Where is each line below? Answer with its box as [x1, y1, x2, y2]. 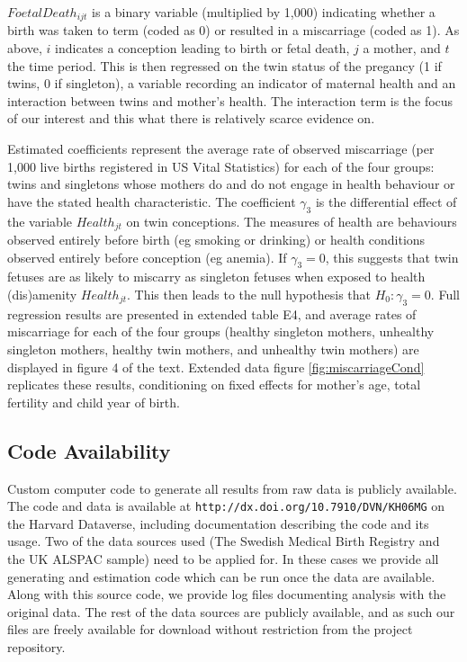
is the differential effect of [315, 192, 457, 210]
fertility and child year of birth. [7, 392, 180, 411]
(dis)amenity [7, 285, 77, 304]
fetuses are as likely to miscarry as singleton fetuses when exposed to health [7, 267, 426, 286]
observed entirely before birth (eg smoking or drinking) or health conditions [7, 230, 426, 249]
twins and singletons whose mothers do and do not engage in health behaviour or [7, 174, 455, 193]
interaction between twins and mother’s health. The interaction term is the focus [7, 91, 454, 110]
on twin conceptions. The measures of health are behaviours [126, 211, 457, 230]
